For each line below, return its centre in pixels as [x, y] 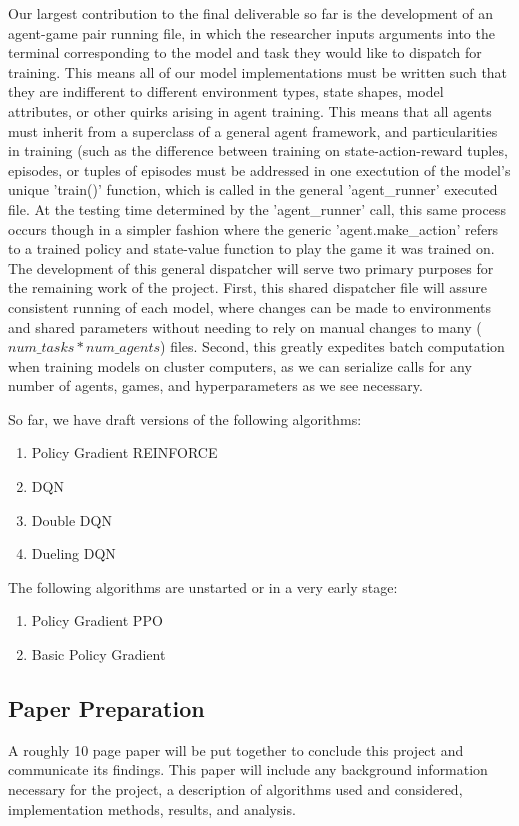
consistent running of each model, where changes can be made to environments [249, 306]
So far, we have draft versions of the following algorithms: [185, 418]
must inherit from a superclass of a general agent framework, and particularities [253, 130]
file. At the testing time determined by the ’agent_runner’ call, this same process [257, 208]
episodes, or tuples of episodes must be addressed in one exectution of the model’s [259, 169]
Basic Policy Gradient [98, 654]
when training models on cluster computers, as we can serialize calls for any [240, 365]
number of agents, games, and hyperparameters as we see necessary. [215, 385]
